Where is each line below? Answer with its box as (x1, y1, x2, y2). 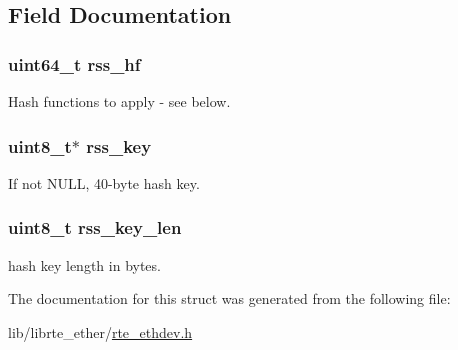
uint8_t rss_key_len (8, 215, 182, 240)
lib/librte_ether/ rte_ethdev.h (8, 321, 193, 342)
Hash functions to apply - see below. (8, 91, 231, 111)
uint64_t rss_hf (8, 51, 141, 76)
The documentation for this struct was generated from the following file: (8, 288, 451, 309)
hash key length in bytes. (8, 254, 161, 275)
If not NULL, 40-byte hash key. (8, 172, 200, 193)
